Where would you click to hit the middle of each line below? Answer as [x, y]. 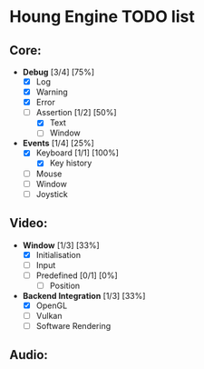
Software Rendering [73, 325]
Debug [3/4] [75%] [58, 72]
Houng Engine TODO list [102, 17]
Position [65, 285]
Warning [52, 92]
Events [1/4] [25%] [58, 144]
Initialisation [58, 254]
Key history [71, 163]
